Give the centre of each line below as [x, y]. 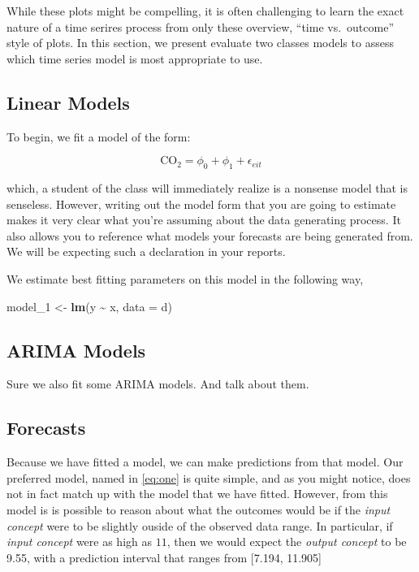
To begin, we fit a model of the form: [99, 136]
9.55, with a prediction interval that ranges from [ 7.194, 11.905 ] [164, 557]
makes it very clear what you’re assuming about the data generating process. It [204, 220]
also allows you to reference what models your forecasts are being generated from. [210, 235]
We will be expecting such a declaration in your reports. [146, 251]
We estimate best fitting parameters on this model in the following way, [185, 278]
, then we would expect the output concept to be [287, 542]
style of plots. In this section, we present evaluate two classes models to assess [200, 43]
